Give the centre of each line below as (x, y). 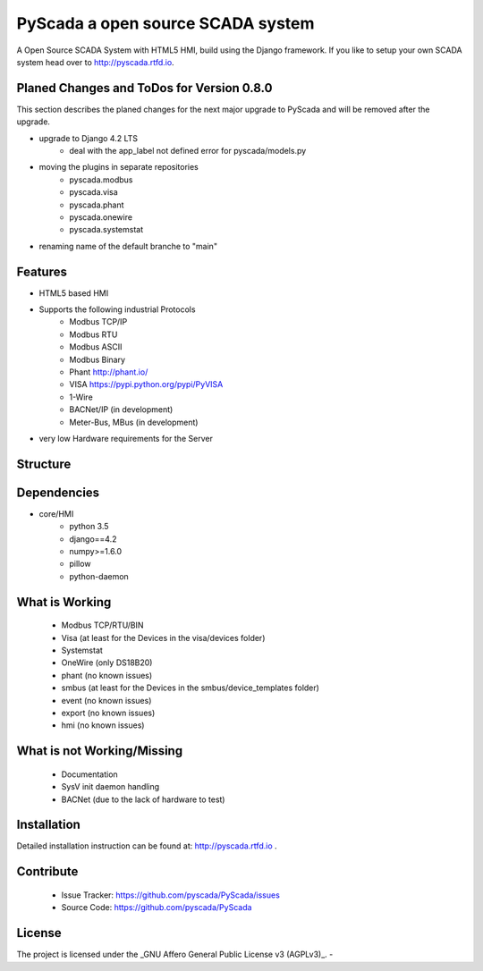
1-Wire (81, 397)
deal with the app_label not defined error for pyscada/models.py (188, 151)
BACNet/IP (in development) (121, 410)
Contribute (47, 872)
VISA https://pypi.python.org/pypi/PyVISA (146, 384)
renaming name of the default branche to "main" (128, 246)
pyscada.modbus (101, 180)
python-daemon (99, 576)
